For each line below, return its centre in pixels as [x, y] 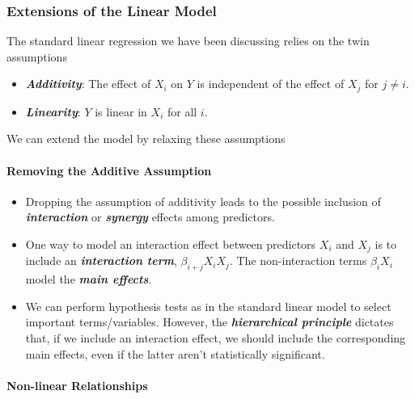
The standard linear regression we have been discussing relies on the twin [188, 41]
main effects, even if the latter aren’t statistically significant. [175, 353]
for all [182, 111]
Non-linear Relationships [77, 385]
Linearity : [53, 111]
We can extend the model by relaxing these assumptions [146, 139]
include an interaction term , [101, 260]
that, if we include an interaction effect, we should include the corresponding [216, 338]
